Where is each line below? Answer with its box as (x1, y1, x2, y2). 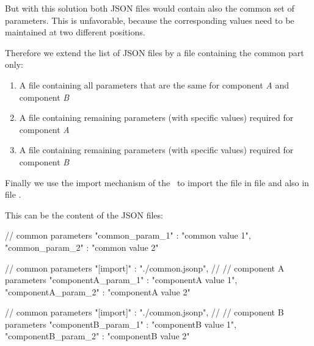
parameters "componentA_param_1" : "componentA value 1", (5, 273, 238, 286)
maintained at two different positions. (5, 26, 145, 38)
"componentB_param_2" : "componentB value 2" (5, 330, 190, 342)
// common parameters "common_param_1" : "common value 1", (5, 229, 251, 242)
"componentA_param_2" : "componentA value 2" (5, 285, 191, 298)
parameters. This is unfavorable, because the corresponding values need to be (5, 13, 294, 26)
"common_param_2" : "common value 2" (5, 240, 159, 253)
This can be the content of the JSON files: (5, 208, 163, 221)
